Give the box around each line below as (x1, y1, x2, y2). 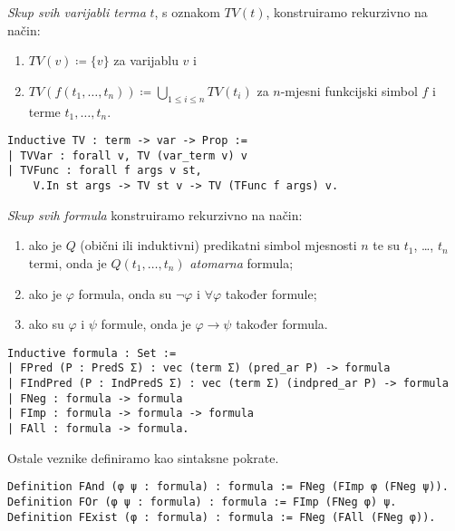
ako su (28, 314, 64, 333)
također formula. (236, 314, 328, 333)
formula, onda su (78, 284, 172, 303)
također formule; (225, 284, 317, 303)
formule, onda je (101, 314, 191, 333)
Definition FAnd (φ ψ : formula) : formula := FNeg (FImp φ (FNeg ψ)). (7, 480, 449, 494)
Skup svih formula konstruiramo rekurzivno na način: (7, 205, 303, 224)
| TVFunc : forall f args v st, (7, 164, 202, 178)
